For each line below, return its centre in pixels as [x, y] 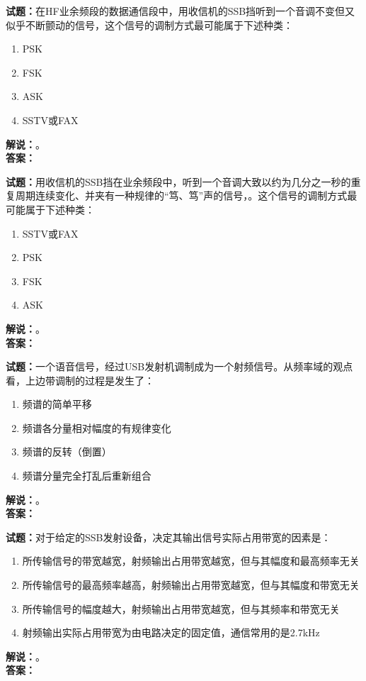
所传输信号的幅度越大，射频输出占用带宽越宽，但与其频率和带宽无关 [181, 608]
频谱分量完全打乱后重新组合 [87, 476]
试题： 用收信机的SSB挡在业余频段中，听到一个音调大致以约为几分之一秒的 [178, 181]
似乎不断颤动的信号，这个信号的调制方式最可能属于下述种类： [149, 24]
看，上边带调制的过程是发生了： [80, 380]
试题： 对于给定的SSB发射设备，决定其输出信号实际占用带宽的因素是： [168, 537]
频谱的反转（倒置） [67, 452]
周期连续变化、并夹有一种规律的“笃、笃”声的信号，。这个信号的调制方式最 [186, 195]
